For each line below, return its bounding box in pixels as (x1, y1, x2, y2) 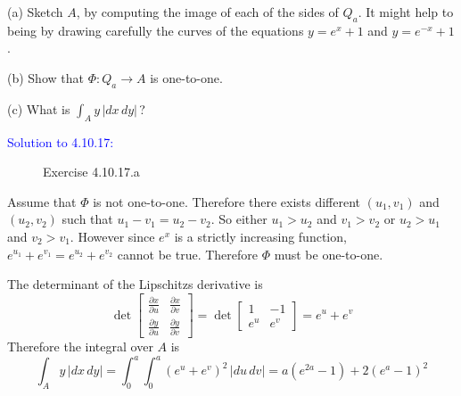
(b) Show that (7, 68, 84, 87)
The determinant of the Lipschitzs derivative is (7, 275, 263, 293)
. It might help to (358, 3, 454, 21)
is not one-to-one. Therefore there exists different (93, 192, 361, 210)
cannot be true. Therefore (117, 244, 258, 263)
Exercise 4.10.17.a (43, 162, 140, 181)
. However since (70, 227, 155, 245)
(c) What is (7, 99, 70, 118)
